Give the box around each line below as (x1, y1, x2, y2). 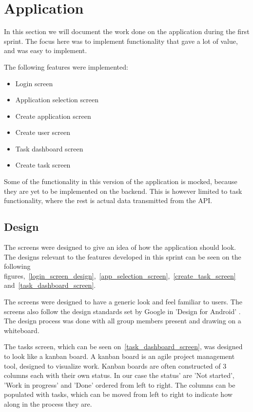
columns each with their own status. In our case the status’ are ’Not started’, (4, 370, 234, 380)
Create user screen (15, 127, 71, 137)
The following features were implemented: (4, 61, 128, 72)
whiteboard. (4, 325, 39, 335)
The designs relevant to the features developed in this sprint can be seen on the (4, 251, 241, 262)
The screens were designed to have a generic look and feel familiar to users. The (4, 297, 242, 307)
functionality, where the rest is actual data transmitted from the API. (4, 195, 213, 206)
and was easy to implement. (4, 45, 87, 56)
